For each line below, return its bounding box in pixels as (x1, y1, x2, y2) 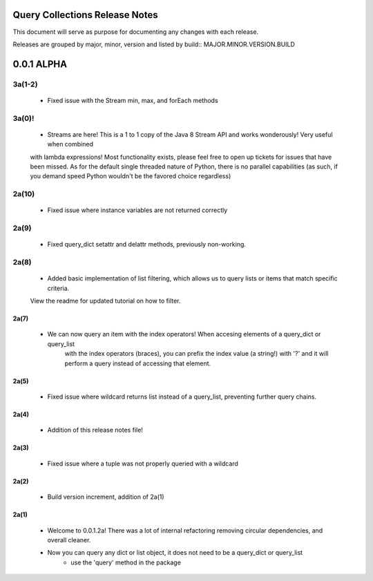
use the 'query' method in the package (70, 558, 181, 566)
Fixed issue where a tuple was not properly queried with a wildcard (47, 459, 238, 468)
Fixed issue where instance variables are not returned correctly (47, 206, 228, 214)
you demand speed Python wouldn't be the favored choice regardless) (30, 172, 231, 180)
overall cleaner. (47, 535, 91, 544)
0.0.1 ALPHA (12, 58, 68, 70)
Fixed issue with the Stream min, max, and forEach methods (47, 96, 218, 104)
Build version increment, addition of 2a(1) (47, 493, 165, 501)
